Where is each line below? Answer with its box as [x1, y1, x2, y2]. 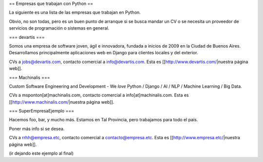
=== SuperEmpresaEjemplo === [9, 108, 75, 114]
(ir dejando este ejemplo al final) [9, 150, 74, 156]
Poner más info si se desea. [9, 126, 65, 131]
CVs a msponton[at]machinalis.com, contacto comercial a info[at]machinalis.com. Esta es [9, 92, 189, 98]
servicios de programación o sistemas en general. [9, 25, 110, 31]
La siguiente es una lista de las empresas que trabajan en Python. [9, 10, 141, 16]
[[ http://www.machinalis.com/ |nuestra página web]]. [9, 99, 114, 105]
